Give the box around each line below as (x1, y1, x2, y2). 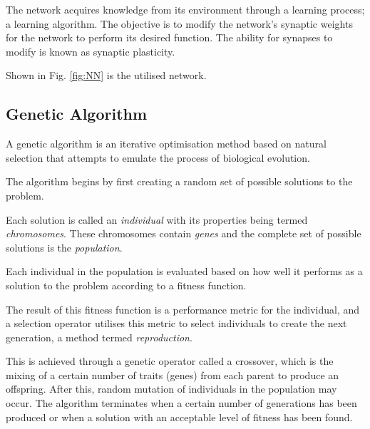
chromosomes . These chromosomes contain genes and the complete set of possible (6, 226, 361, 241)
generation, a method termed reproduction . (6, 329, 192, 344)
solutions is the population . (6, 239, 123, 254)
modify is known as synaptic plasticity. (6, 43, 175, 58)
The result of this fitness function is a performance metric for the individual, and (6, 301, 360, 316)
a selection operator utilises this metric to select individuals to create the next (6, 316, 347, 331)
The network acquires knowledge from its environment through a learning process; (6, 2, 365, 16)
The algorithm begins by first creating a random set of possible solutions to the (6, 174, 353, 189)
